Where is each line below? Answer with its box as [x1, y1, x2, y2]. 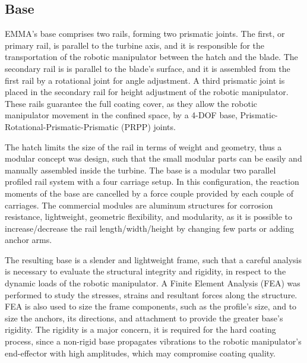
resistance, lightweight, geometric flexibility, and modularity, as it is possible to [5, 210, 292, 223]
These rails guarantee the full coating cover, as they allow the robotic [5, 97, 258, 109]
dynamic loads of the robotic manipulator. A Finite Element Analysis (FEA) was [5, 277, 300, 289]
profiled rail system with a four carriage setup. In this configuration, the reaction [5, 175, 299, 188]
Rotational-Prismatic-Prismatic [5, 120, 119, 132]
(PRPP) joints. [121, 120, 176, 132]
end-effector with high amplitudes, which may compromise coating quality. [5, 346, 276, 359]
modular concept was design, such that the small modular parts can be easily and [5, 152, 302, 165]
